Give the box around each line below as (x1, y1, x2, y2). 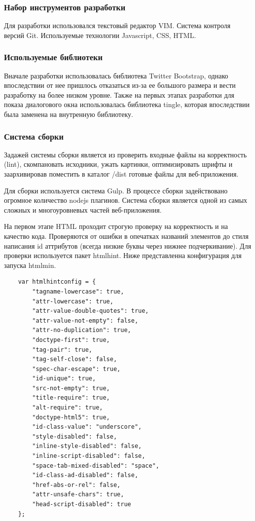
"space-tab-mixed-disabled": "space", (32, 462, 159, 469)
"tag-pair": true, (32, 346, 92, 353)
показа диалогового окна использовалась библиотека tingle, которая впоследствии (4, 99, 250, 110)
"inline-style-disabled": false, (32, 443, 142, 450)
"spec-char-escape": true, (32, 365, 121, 372)
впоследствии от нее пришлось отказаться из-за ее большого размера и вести (4, 80, 236, 90)
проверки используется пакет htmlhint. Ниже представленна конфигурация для (4, 250, 242, 260)
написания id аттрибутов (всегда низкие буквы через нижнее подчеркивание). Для (4, 240, 252, 251)
